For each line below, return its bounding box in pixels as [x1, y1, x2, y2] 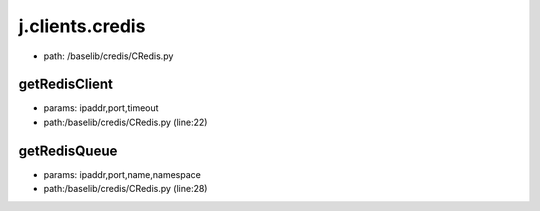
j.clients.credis [18, 15, 146, 37]
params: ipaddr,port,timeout [43, 102, 159, 114]
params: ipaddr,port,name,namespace [43, 168, 202, 180]
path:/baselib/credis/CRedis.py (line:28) [43, 183, 208, 195]
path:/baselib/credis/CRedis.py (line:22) [43, 116, 208, 128]
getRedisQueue [18, 142, 118, 159]
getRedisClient [18, 76, 114, 93]
